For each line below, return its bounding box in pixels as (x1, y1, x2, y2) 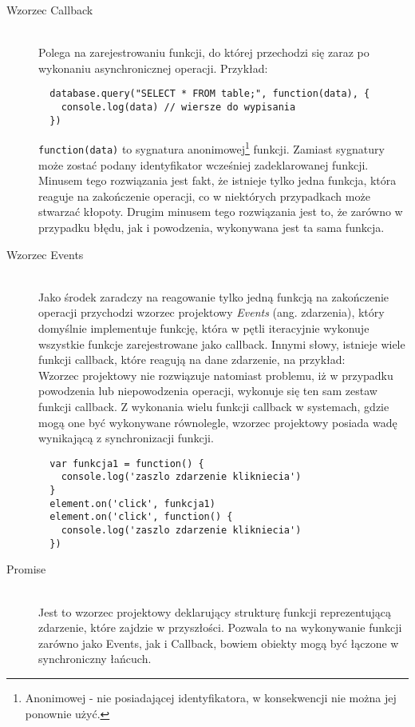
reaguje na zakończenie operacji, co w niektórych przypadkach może (38, 187, 370, 204)
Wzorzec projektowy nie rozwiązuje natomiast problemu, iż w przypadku (38, 366, 393, 383)
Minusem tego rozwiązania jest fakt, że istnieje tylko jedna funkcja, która (38, 172, 397, 189)
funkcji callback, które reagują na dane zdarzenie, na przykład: (38, 351, 346, 368)
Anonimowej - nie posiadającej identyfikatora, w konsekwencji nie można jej (25, 689, 397, 705)
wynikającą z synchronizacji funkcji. (38, 429, 214, 446)
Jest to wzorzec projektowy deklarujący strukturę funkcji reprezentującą (38, 603, 392, 620)
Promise (6, 561, 46, 577)
